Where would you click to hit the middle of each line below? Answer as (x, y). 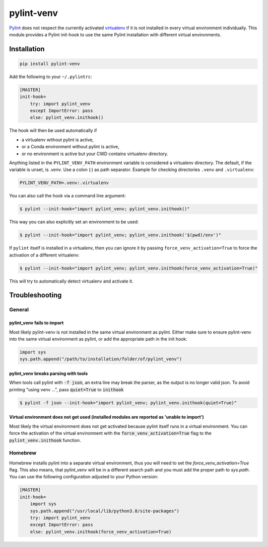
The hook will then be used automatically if (53, 131)
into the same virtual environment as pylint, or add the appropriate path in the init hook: (98, 339)
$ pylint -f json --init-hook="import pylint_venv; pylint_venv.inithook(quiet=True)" (128, 403)
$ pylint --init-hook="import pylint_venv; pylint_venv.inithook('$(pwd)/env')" (120, 235)
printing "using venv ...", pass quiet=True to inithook (67, 389)
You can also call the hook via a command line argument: (67, 196)
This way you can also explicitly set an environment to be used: (74, 222)
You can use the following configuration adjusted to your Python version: (84, 477)
